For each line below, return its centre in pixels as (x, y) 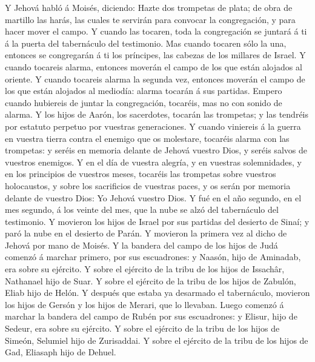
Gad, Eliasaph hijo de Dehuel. (61, 352)
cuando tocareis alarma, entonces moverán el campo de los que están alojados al (154, 66)
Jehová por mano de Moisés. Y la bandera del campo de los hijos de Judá (141, 245)
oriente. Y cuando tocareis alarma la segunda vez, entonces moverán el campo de (155, 79)
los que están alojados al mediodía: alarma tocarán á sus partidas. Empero (144, 91)
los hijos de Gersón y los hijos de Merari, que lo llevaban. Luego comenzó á (144, 304)
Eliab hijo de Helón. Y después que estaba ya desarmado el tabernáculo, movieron (157, 293)
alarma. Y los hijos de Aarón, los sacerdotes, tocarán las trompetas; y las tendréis (157, 114)
